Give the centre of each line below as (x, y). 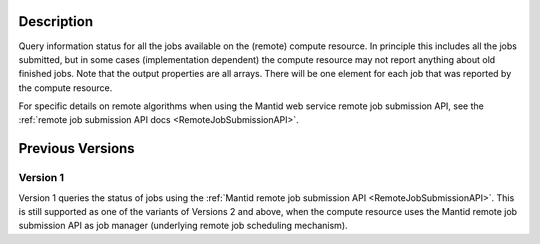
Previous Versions (76, 148)
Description (56, 21)
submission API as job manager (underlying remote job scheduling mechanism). (183, 226)
